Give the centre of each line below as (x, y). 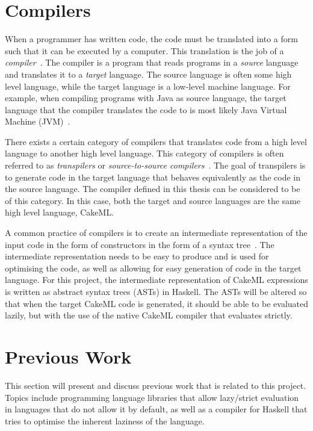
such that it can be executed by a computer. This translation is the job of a (144, 50)
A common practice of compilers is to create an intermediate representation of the (156, 233)
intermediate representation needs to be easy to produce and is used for (137, 256)
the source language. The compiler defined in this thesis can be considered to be (153, 189)
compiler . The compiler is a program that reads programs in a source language (152, 62)
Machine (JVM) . (38, 121)
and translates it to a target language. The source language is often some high (148, 74)
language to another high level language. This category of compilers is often (144, 153)
